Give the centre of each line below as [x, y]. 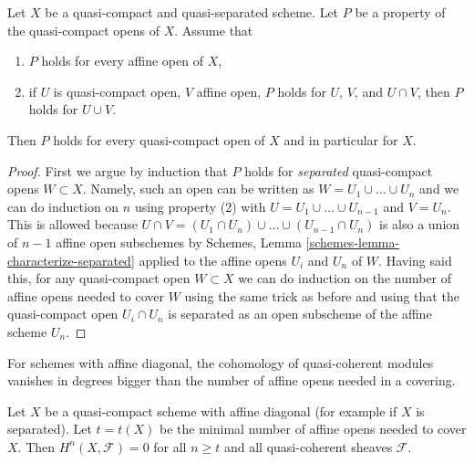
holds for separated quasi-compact [339, 170]
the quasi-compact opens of [83, 30]
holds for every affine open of [122, 61]
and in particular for [341, 139]
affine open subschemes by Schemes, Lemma [179, 242]
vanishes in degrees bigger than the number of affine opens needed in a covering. [232, 380]
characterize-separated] [71, 260]
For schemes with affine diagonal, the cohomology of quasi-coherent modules [221, 362]
